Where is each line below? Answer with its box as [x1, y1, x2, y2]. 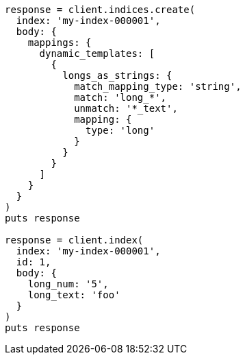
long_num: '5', [27, 278, 109, 289]
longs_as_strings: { [62, 70, 172, 81]
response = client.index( [5, 235, 144, 245]
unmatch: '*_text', [74, 103, 178, 114]
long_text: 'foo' [27, 289, 120, 300]
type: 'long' [86, 125, 155, 136]
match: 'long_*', [74, 92, 167, 103]
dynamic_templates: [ [39, 48, 155, 59]
